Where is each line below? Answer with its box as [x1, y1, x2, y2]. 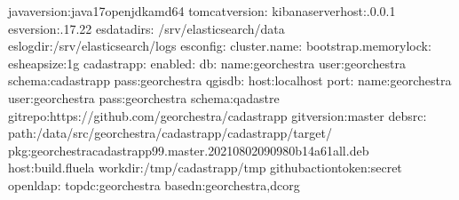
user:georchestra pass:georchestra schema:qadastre [8, 88, 280, 107]
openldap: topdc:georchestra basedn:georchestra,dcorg [8, 175, 300, 194]
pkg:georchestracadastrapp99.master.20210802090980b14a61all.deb [8, 140, 369, 159]
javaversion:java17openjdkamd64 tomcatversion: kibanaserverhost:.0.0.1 [8, 2, 396, 20]
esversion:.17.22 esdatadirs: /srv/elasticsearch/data [8, 19, 285, 37]
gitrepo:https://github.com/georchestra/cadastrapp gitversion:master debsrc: [8, 106, 427, 124]
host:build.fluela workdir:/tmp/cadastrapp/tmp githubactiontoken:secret [8, 158, 402, 177]
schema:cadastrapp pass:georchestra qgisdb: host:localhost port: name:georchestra [8, 71, 452, 90]
